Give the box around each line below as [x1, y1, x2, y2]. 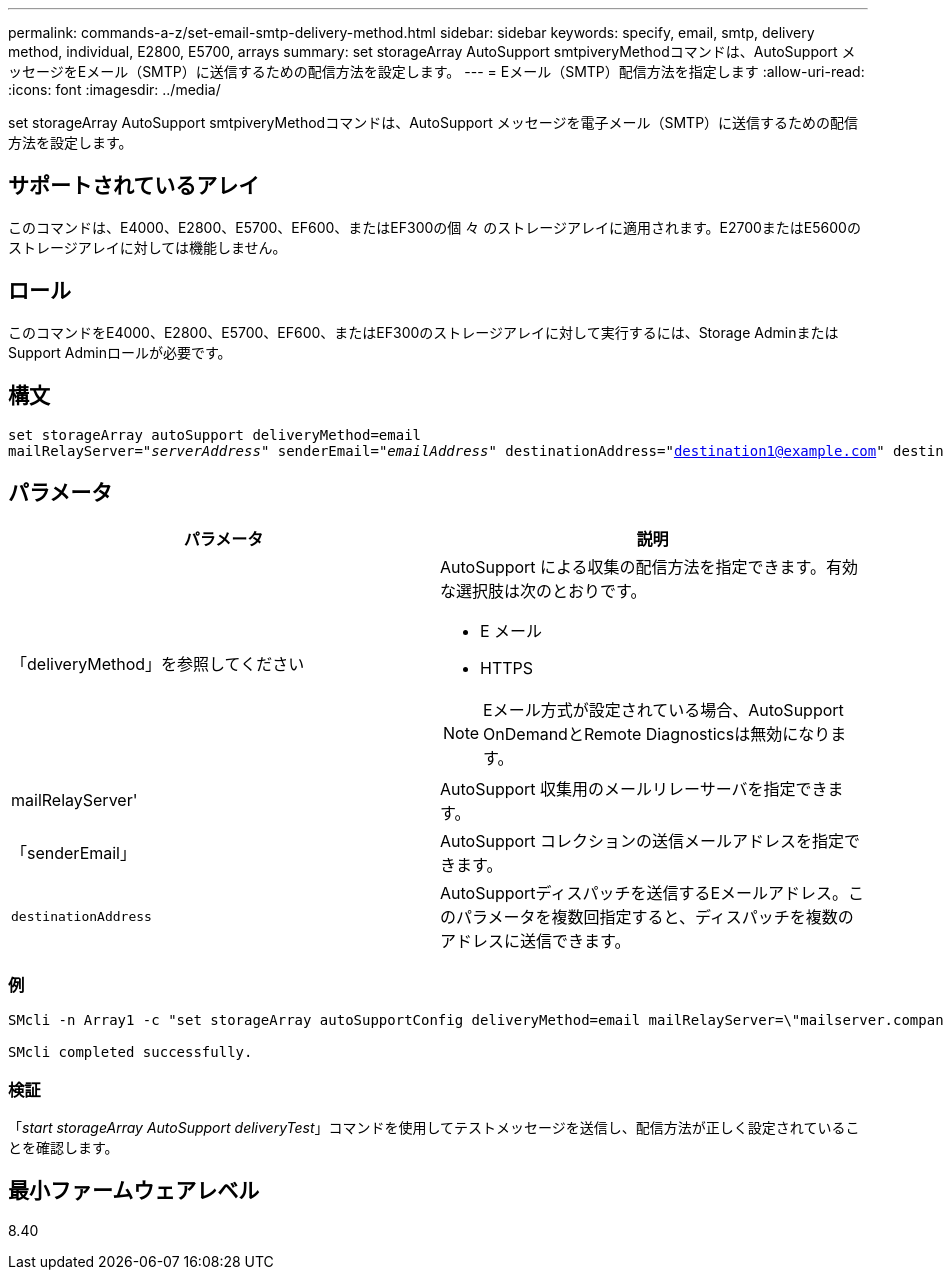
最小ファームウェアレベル [8, 1178, 260, 1204]
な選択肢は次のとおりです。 [440, 581, 647, 602]
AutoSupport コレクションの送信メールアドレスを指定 [440, 831, 845, 852]
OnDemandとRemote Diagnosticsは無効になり [483, 724, 831, 745]
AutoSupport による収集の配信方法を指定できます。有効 [440, 557, 859, 578]
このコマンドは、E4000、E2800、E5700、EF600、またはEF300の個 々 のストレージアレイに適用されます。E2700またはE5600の [8, 218, 861, 236]
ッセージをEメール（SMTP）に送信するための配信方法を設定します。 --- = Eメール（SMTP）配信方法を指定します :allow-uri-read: [8, 63, 865, 80]
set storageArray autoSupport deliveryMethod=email [8, 426, 422, 443]
